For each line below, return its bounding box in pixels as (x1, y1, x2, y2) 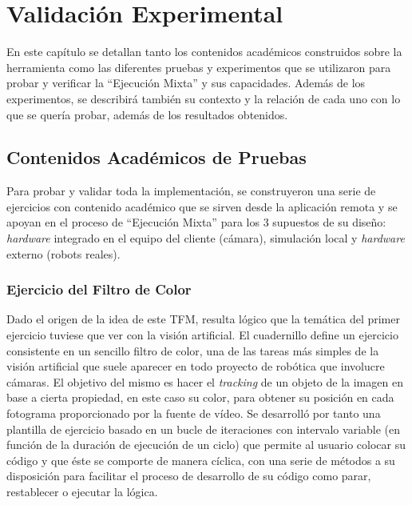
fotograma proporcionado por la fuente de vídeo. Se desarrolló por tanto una (6, 405, 381, 422)
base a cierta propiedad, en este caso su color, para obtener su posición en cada (6, 389, 394, 406)
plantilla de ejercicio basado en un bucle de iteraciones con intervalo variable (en (6, 420, 401, 437)
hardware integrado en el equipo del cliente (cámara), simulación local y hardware (6, 230, 405, 246)
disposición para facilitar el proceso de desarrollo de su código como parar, (6, 467, 371, 484)
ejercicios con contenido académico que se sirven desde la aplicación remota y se (6, 198, 398, 214)
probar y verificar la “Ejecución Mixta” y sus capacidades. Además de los (6, 74, 366, 91)
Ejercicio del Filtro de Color (6, 279, 192, 299)
